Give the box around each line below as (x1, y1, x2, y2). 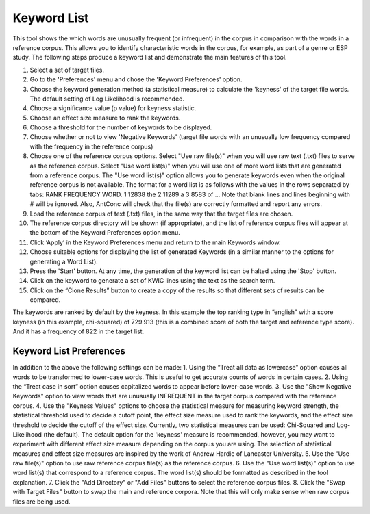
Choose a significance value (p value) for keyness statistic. (29, 104, 197, 112)
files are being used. (12, 497, 71, 506)
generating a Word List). (29, 257, 99, 266)
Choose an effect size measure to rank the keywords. (29, 114, 181, 122)
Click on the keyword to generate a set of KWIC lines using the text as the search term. (29, 277, 275, 285)
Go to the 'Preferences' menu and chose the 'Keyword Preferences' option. (29, 75, 243, 83)
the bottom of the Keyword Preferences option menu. (29, 229, 181, 237)
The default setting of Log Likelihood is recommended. (29, 94, 185, 103)
